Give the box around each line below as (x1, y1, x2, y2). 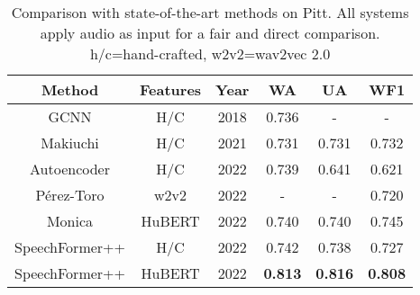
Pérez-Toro (35, 184, 105, 205)
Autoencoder (30, 158, 110, 179)
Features (140, 79, 202, 100)
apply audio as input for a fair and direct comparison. (40, 22, 380, 43)
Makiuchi (41, 132, 99, 153)
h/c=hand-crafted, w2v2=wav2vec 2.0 (89, 43, 331, 64)
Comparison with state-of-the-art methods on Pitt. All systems (11, 2, 409, 22)
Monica (46, 210, 94, 231)
